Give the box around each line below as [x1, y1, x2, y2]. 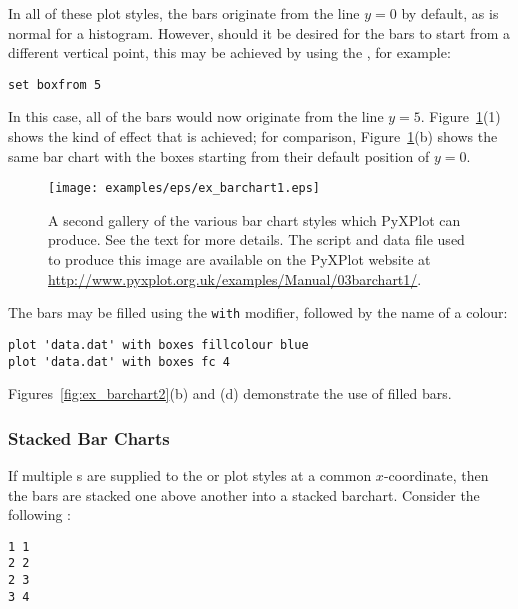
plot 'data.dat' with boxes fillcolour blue [8, 337, 309, 352]
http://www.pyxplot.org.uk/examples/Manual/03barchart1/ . [48, 268, 422, 289]
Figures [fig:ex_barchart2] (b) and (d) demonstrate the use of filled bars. [8, 383, 452, 404]
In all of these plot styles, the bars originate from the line [8, 3, 360, 23]
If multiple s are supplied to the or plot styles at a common [8, 465, 372, 486]
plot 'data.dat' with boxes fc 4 [8, 354, 230, 369]
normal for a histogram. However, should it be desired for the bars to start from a [8, 22, 511, 43]
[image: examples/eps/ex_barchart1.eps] [48, 181, 321, 196]
